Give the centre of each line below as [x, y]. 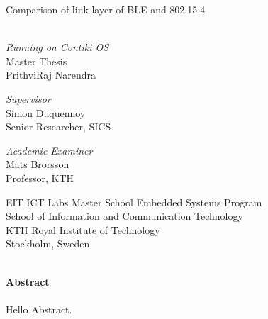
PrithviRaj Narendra [51, 75]
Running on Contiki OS [57, 47]
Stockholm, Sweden [48, 244]
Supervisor [28, 98]
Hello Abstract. [39, 309]
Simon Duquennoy [46, 112]
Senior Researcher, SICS [58, 127]
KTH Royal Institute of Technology [83, 229]
